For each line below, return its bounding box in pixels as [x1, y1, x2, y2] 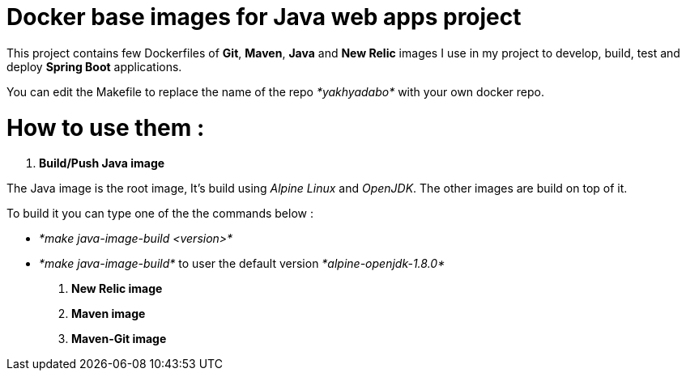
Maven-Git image [71, 332, 167, 346]
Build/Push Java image [39, 156, 165, 171]
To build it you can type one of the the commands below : [6, 206, 313, 221]
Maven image [71, 307, 146, 321]
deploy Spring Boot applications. [6, 59, 182, 74]
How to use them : [6, 113, 205, 142]
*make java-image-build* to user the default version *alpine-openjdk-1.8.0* [39, 256, 445, 271]
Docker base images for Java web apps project [6, 3, 522, 31]
